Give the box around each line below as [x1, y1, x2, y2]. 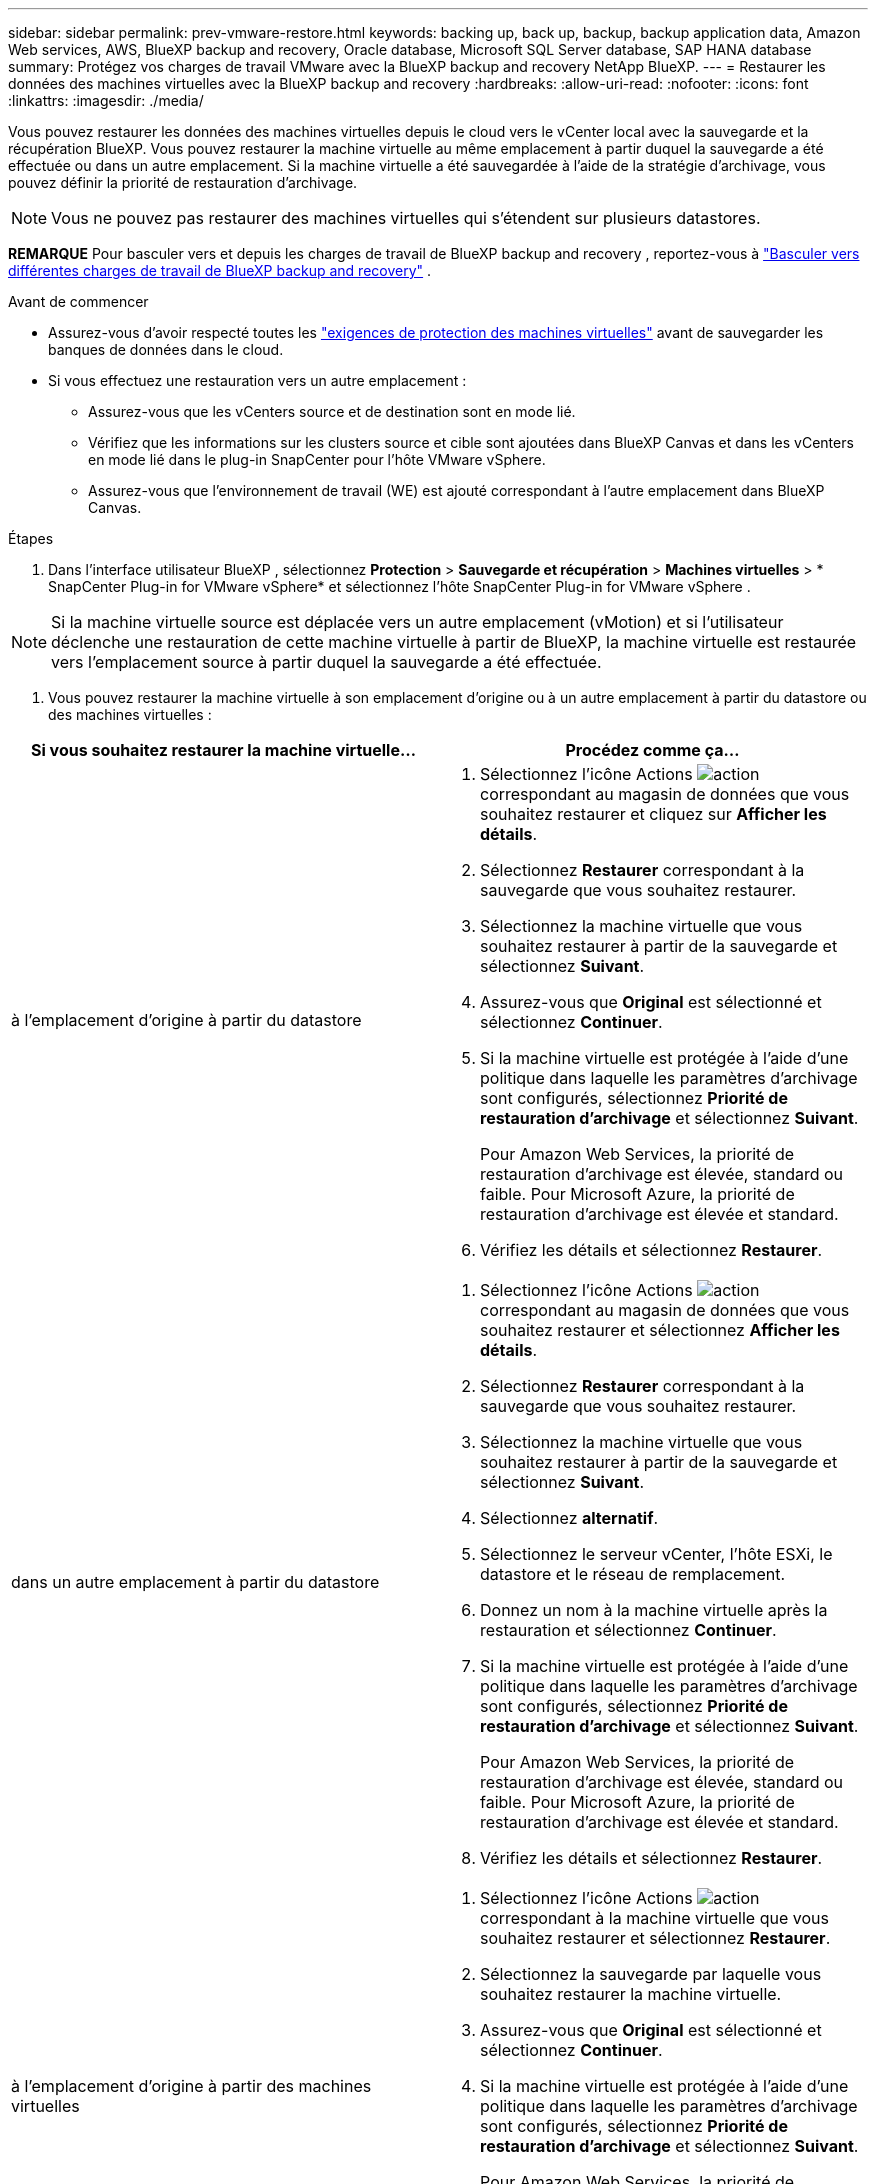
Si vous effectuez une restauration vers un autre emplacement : [48, 372, 467, 389]
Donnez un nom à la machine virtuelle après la [480, 1600, 828, 1620]
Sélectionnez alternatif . [480, 1508, 659, 1528]
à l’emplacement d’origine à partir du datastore [11, 1010, 362, 1030]
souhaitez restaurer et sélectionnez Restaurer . [480, 1928, 831, 1948]
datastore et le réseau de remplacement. [480, 1564, 785, 1584]
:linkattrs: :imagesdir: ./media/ [8, 92, 204, 109]
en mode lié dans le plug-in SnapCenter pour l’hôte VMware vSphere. [88, 451, 546, 468]
